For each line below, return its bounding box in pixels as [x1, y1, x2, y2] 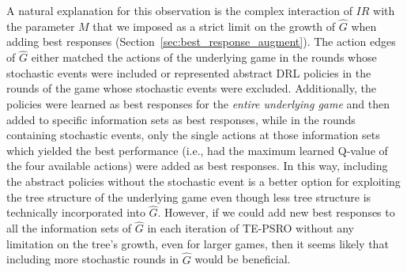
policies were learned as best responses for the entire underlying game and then [6, 96, 390, 111]
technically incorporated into [6, 204, 145, 221]
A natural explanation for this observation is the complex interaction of [6, 2, 352, 18]
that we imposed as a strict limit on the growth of [92, 17, 336, 34]
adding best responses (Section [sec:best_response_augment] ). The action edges [6, 33, 396, 50]
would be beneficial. [194, 251, 291, 267]
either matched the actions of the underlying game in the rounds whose [31, 49, 377, 66]
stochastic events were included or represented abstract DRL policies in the [6, 64, 371, 81]
